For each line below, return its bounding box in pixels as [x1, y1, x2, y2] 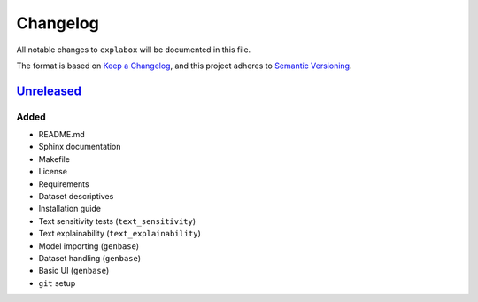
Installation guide [38, 204, 102, 214]
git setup [38, 277, 76, 288]
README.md [38, 129, 86, 140]
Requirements [38, 178, 89, 190]
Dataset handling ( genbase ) [38, 253, 142, 263]
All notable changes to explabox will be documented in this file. [16, 44, 251, 55]
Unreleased [16, 83, 82, 98]
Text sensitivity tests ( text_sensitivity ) [38, 215, 197, 226]
